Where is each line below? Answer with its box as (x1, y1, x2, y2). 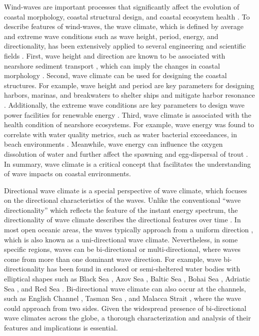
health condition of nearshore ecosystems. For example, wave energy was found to (4, 119, 254, 130)
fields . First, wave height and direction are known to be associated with (4, 50, 225, 61)
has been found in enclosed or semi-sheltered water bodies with (46, 263, 240, 274)
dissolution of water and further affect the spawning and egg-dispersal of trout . (4, 148, 248, 159)
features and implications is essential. (4, 322, 118, 332)
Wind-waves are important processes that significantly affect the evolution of (4, 2, 239, 12)
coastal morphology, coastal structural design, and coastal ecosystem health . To (4, 11, 250, 22)
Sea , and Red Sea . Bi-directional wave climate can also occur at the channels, (4, 283, 246, 293)
